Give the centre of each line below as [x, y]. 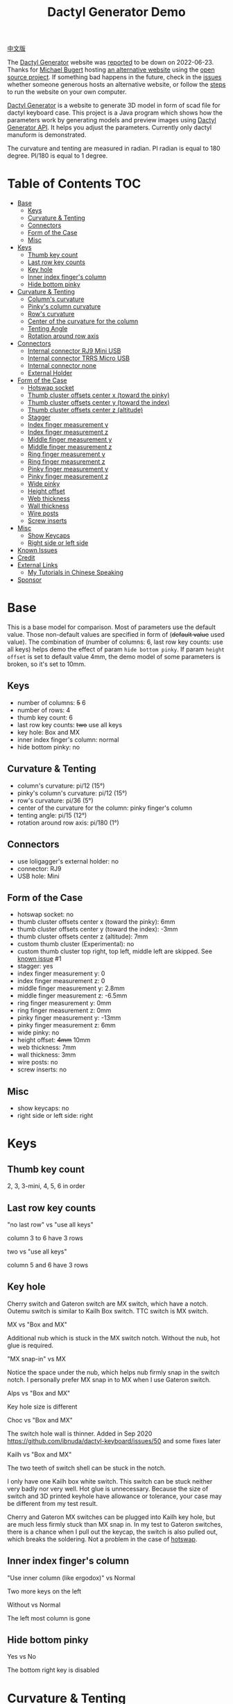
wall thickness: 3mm [46, 1055]
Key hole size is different [42, 1406]
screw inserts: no [42, 1070]
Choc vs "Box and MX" [40, 1420]
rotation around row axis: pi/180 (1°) [68, 822]
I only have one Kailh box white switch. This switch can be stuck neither [110, 1481]
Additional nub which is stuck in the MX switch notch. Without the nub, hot [114, 1338]
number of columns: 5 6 [51, 702]
